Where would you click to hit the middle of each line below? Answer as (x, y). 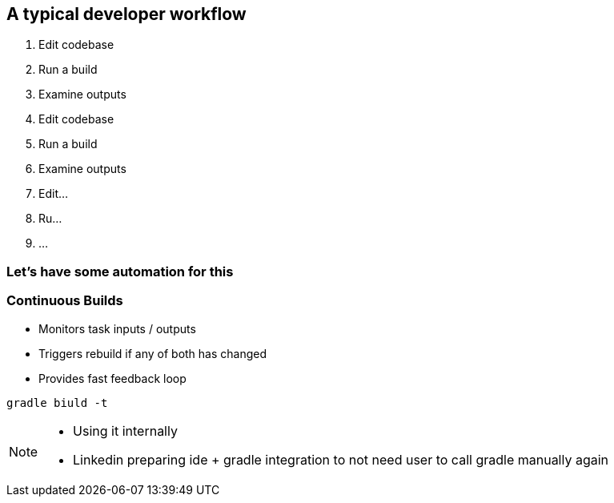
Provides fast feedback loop (112, 378)
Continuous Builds (65, 301)
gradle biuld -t (57, 402)
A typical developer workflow (126, 14)
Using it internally (125, 431)
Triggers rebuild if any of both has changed (153, 353)
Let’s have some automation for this (120, 271)
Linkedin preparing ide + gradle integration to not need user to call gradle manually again (341, 459)
